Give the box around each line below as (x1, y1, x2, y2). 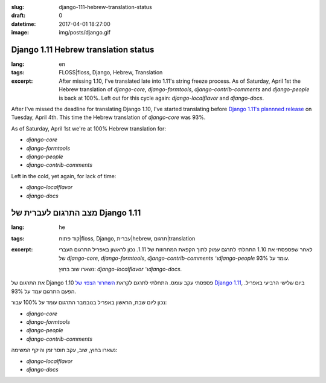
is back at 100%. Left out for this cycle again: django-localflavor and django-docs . (59, 94, 264, 101)
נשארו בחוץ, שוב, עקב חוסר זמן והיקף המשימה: (11, 346, 118, 353)
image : (11, 29, 30, 36)
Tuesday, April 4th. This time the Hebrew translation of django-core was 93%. (11, 114, 206, 121)
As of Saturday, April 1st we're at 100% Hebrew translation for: (11, 124, 166, 132)
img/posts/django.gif (59, 29, 111, 36)
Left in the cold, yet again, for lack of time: (11, 172, 117, 179)
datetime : (11, 20, 36, 27)
